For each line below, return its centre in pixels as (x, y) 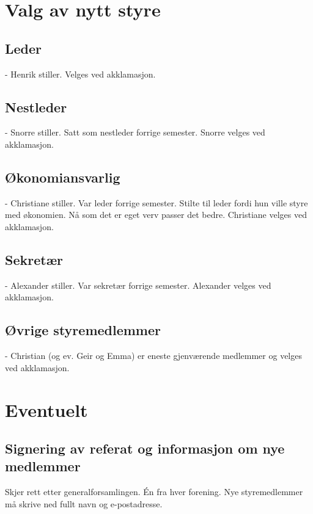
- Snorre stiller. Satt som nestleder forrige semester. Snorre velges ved (135, 132)
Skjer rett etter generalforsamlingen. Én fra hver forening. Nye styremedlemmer (154, 492)
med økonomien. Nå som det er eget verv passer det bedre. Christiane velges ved (156, 215)
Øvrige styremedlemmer (83, 330)
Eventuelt (46, 409)
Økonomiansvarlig (63, 177)
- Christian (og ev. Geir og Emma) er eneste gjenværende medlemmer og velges (153, 356)
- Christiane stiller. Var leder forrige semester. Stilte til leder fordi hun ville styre (156, 202)
